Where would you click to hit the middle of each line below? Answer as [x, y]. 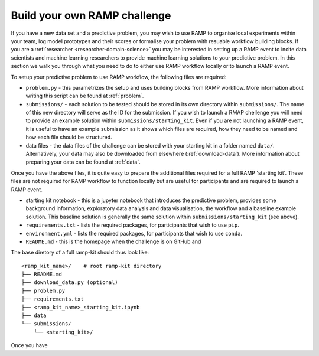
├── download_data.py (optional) [70, 282]
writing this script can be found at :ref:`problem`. [85, 96]
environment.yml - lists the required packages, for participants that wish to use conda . [134, 233]
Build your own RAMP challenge [91, 15]
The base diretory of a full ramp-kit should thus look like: [80, 252]
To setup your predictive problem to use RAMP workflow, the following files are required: [119, 77]
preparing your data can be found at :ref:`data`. [83, 162]
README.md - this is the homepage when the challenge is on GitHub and [113, 241]
